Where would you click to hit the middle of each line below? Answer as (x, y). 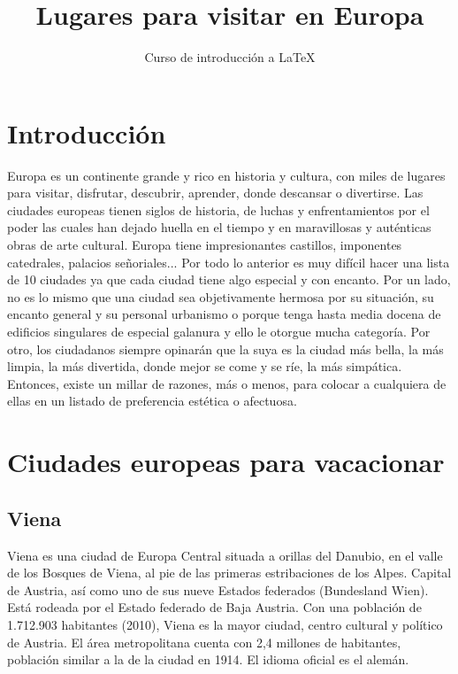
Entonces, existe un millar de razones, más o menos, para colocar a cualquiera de (227, 383)
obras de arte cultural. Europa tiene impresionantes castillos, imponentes (205, 245)
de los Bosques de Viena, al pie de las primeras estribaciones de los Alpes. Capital (229, 573)
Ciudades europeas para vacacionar (226, 462)
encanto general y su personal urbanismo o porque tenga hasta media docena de (224, 314)
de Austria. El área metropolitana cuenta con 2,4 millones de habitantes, (204, 642)
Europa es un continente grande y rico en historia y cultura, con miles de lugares (226, 175)
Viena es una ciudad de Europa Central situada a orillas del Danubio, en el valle (225, 555)
